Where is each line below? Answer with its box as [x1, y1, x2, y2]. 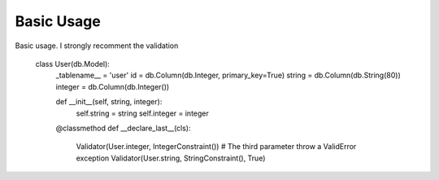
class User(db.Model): [35, 59, 110, 68]
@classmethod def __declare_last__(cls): [55, 123, 191, 133]
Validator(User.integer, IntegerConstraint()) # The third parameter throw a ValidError [76, 142, 357, 151]
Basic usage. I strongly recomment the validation [15, 41, 179, 50]
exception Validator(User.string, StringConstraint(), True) [76, 153, 266, 163]
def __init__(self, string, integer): [55, 97, 163, 107]
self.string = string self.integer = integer [76, 108, 209, 118]
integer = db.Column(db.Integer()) [55, 81, 170, 91]
